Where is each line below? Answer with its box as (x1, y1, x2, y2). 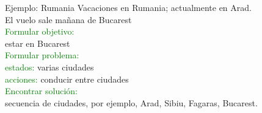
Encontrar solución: (5, 84, 78, 97)
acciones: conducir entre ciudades (5, 72, 129, 85)
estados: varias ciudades (5, 60, 94, 73)
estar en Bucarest (5, 36, 70, 49)
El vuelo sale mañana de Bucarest (5, 13, 132, 26)
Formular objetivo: (5, 25, 75, 38)
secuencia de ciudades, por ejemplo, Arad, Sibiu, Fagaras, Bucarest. (5, 96, 258, 109)
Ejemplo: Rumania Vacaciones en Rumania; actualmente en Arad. (5, 1, 252, 13)
